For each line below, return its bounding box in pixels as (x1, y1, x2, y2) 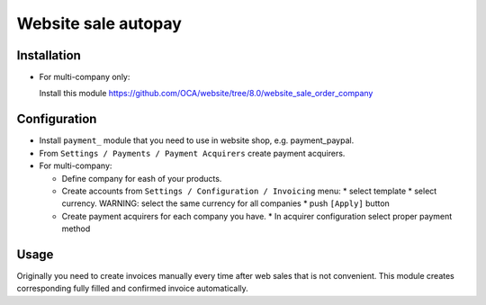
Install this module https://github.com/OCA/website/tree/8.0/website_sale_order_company (39, 88, 373, 99)
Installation (16, 48, 81, 63)
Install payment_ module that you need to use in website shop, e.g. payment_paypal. (39, 135, 355, 146)
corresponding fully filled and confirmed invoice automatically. (16, 283, 249, 294)
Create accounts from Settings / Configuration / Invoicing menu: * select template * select (61, 185, 437, 196)
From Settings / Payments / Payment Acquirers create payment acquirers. (39, 148, 346, 158)
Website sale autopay (16, 13, 182, 33)
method (61, 223, 91, 234)
